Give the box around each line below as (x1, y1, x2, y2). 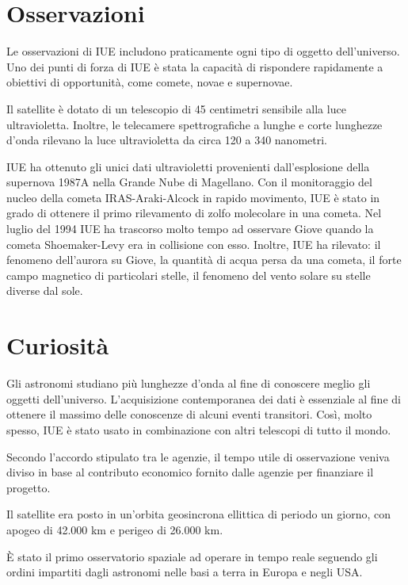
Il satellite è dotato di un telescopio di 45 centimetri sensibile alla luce (6, 100, 346, 117)
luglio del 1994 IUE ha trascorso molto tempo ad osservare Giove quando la (6, 220, 374, 237)
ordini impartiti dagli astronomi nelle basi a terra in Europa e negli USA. (6, 564, 363, 580)
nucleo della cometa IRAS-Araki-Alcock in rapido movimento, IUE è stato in (6, 189, 380, 205)
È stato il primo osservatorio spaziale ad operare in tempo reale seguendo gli (6, 548, 378, 564)
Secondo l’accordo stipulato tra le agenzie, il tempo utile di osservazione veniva (6, 448, 390, 465)
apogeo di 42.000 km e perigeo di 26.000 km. (6, 521, 223, 537)
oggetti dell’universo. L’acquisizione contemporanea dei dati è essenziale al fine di (6, 390, 401, 407)
